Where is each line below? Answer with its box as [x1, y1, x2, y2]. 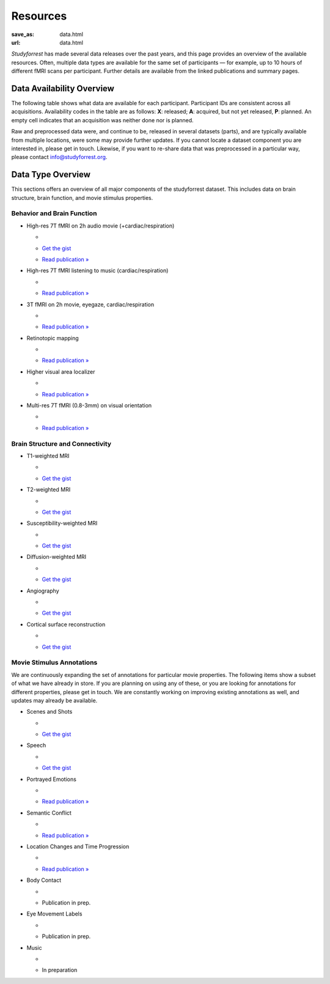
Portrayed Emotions [26, 775, 76, 783]
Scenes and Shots [26, 708, 73, 716]
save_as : [11, 31, 35, 38]
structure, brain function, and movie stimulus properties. [11, 194, 153, 201]
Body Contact [26, 876, 61, 884]
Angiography [26, 587, 59, 594]
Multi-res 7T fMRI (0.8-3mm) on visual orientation [26, 402, 152, 409]
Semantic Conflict [26, 809, 71, 816]
